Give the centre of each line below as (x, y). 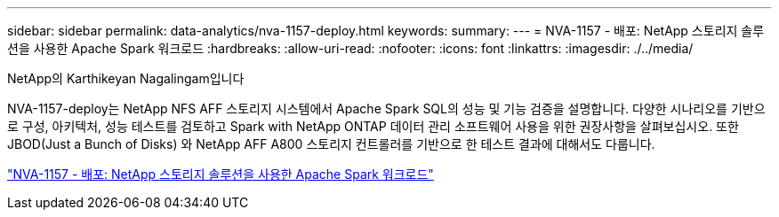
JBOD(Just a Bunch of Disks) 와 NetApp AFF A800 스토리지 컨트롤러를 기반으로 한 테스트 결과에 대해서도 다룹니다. (331, 144)
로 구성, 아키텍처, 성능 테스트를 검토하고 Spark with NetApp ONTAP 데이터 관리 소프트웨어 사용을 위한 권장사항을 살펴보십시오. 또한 (373, 126)
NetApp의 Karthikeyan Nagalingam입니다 (126, 78)
